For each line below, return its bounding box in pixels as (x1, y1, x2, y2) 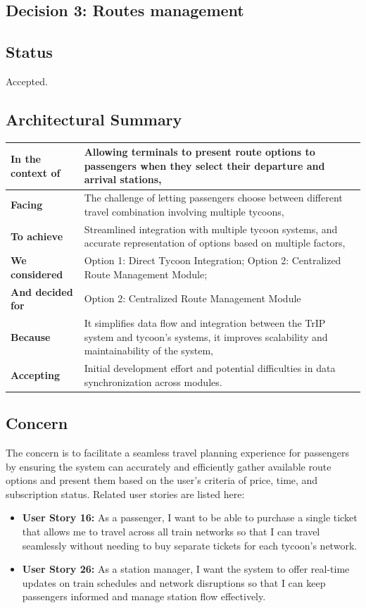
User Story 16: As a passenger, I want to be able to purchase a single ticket (22, 510, 358, 525)
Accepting (11, 367, 61, 382)
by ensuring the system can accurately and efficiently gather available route (6, 459, 332, 473)
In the (11, 151, 41, 166)
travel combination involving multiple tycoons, (84, 204, 284, 218)
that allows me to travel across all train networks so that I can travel (22, 523, 320, 538)
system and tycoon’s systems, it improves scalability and (84, 329, 328, 344)
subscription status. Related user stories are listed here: (6, 486, 245, 501)
